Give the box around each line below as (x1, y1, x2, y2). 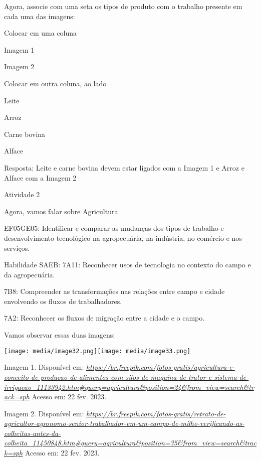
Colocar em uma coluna (4, 28, 77, 38)
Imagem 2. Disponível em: (4, 408, 84, 418)
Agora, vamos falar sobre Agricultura (4, 206, 118, 216)
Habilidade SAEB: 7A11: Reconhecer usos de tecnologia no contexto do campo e (4, 259, 251, 270)
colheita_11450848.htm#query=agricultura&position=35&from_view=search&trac (4, 437, 256, 448)
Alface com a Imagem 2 (4, 172, 77, 183)
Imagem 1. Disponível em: (4, 362, 84, 372)
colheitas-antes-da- (4, 427, 61, 438)
